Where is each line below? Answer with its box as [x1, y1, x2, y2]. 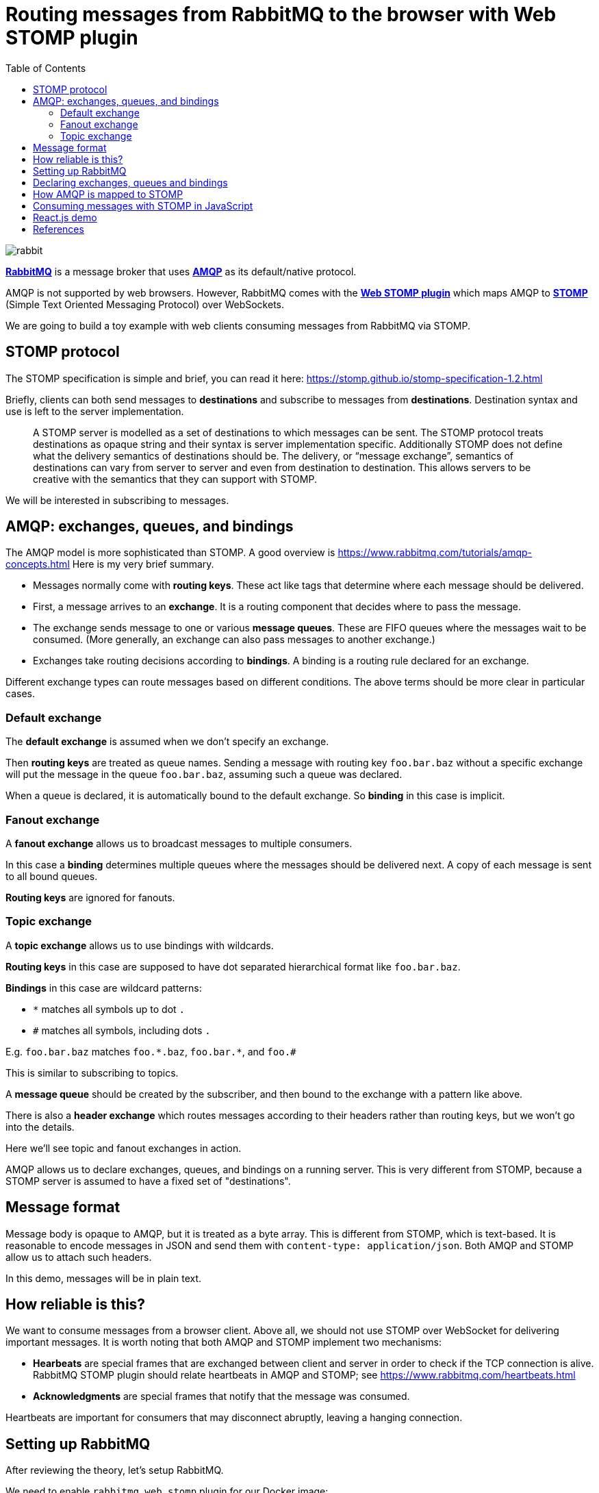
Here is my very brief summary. [72, 558, 214, 570]
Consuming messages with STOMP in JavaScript [33, 199, 253, 212]
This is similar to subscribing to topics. [5, 1066, 179, 1079]
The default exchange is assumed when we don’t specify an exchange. [5, 736, 329, 748]
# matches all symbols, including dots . [33, 1024, 211, 1036]
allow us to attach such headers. [5, 1251, 152, 1263]
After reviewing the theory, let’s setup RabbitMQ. [5, 1464, 224, 1477]
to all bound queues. [5, 870, 98, 882]
